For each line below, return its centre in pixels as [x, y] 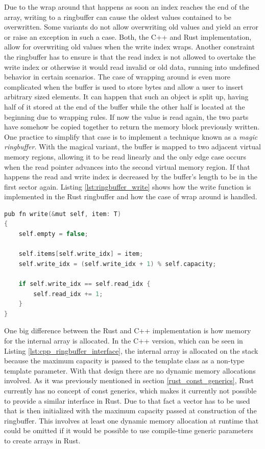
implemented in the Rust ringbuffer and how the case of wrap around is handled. [131, 196]
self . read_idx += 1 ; [68, 294]
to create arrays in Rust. [42, 440]
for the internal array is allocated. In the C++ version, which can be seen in [124, 340]
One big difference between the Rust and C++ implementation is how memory [128, 331]
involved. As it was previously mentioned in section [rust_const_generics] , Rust [129, 380]
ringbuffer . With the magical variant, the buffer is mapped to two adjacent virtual [132, 147]
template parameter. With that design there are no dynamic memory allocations [130, 370]
